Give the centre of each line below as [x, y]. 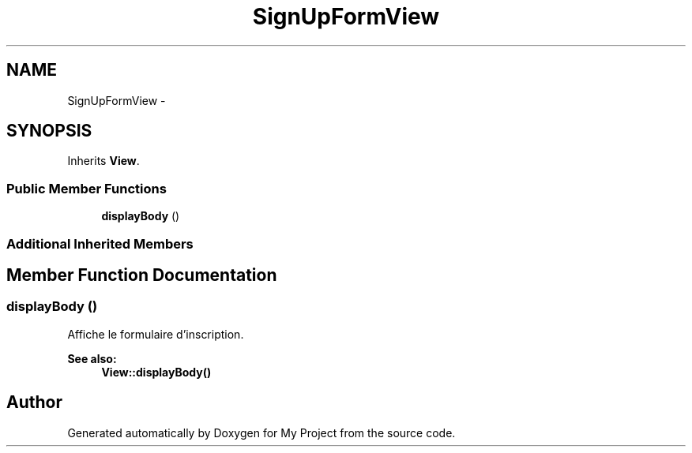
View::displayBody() [156, 372]
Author [34, 402]
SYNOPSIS [49, 131]
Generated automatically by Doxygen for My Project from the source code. [261, 432]
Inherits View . [103, 161]
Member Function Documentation [142, 275]
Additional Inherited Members [100, 243]
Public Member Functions [86, 188]
